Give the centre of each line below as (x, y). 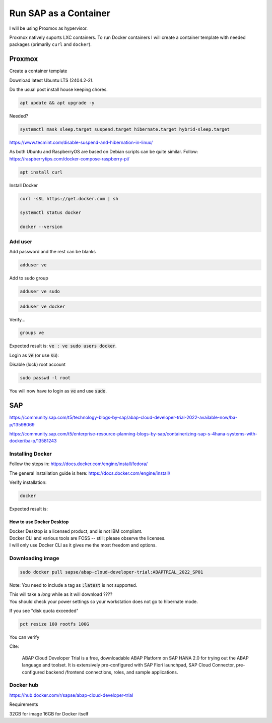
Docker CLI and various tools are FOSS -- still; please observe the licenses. (87, 538)
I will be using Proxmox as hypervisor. (49, 28)
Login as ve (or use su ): (34, 355)
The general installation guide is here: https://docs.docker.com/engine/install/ (90, 473)
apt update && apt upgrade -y (57, 103)
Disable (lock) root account (38, 365)
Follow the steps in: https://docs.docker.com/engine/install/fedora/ (79, 464)
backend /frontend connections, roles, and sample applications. (112, 672)
